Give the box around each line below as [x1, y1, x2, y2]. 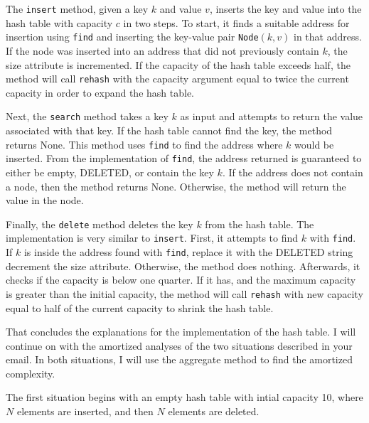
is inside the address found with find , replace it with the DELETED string [23, 245, 353, 259]
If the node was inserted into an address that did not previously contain [6, 43, 319, 58]
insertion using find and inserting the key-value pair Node [6, 29, 259, 44]
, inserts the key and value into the [209, 1, 362, 16]
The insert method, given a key [6, 1, 149, 16]
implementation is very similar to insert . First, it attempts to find [6, 230, 299, 245]
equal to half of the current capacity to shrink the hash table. [6, 300, 274, 315]
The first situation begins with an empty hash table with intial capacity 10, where [6, 390, 363, 405]
